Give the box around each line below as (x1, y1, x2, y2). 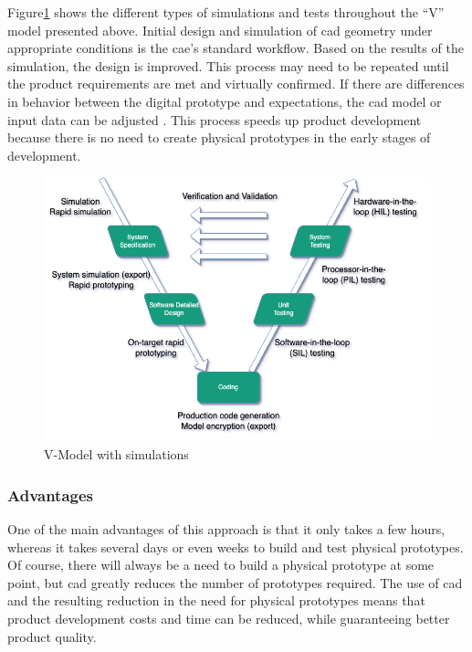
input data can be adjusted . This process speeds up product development (7, 110, 422, 129)
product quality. (7, 626, 97, 646)
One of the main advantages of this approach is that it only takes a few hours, (7, 520, 446, 539)
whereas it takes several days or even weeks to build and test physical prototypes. (7, 537, 464, 556)
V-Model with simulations (44, 445, 189, 464)
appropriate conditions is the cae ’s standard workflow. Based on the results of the (7, 38, 464, 58)
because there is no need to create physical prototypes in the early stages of (7, 128, 431, 147)
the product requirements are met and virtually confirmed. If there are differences (7, 74, 465, 93)
